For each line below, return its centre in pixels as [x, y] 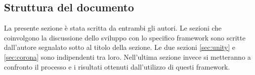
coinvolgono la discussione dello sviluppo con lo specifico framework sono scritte [125, 37]
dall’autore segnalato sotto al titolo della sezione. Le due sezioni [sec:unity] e [120, 47]
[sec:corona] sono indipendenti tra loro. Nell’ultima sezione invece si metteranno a [127, 56]
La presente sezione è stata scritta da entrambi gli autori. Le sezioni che [113, 28]
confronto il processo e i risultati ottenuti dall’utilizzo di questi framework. [117, 66]
